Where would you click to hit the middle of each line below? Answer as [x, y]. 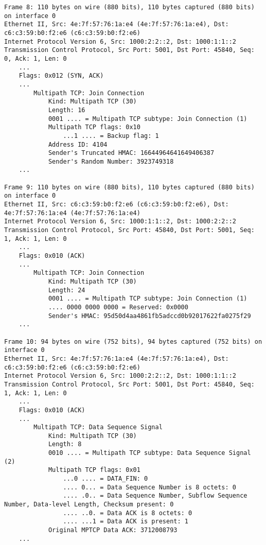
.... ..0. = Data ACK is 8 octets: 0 [128, 513]
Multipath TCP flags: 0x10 [94, 127]
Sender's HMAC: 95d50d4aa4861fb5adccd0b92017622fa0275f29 [149, 316]
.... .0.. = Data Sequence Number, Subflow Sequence [155, 496]
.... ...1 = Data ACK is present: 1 [126, 522]
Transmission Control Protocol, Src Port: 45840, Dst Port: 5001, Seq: [129, 230]
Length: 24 [67, 290]
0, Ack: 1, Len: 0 [36, 58]
